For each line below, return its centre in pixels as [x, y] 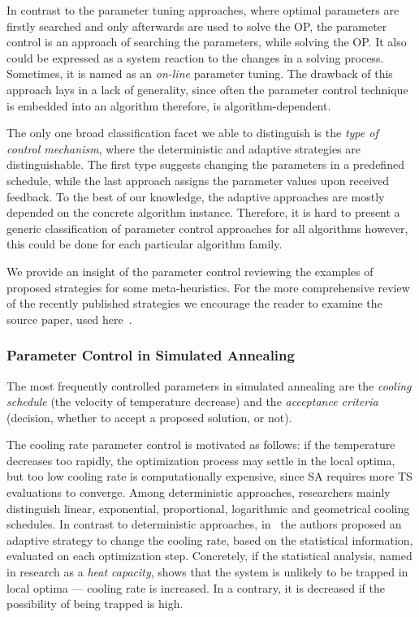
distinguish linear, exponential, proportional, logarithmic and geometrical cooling [208, 508]
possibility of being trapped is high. [95, 604]
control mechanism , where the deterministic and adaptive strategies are [184, 148]
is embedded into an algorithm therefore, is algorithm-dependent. [169, 105]
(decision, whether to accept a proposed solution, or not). [149, 417]
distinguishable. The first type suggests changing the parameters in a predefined [205, 164]
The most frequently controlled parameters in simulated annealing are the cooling [209, 385]
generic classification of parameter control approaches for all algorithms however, [207, 228]
